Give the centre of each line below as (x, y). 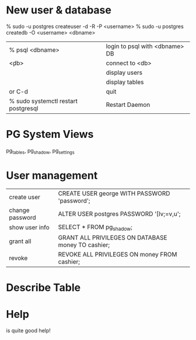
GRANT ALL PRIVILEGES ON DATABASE (113, 237)
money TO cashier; (84, 245)
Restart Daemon (128, 105)
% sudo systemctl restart (43, 101)
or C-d (18, 91)
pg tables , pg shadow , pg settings (40, 151)
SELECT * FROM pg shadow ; (95, 227)
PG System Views (50, 134)
